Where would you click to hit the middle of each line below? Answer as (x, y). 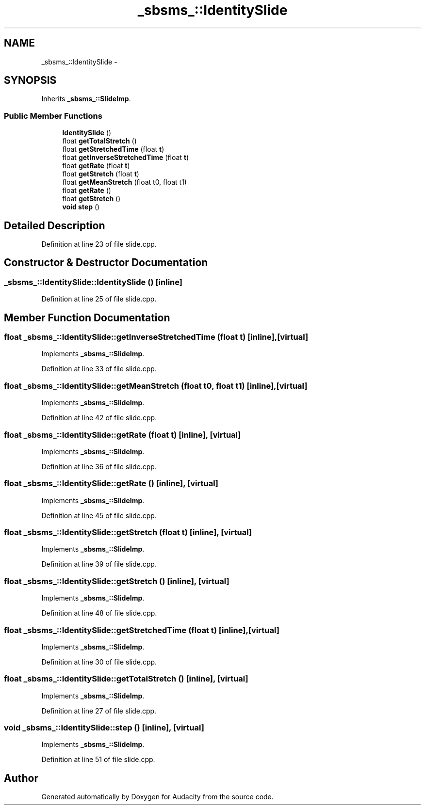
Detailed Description (55, 225)
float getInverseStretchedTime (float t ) (126, 158)
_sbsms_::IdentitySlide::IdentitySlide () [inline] (93, 282)
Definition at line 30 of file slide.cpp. (99, 662)
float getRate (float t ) (96, 166)
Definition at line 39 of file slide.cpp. (99, 564)
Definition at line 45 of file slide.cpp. (99, 515)
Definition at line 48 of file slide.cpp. (99, 613)
